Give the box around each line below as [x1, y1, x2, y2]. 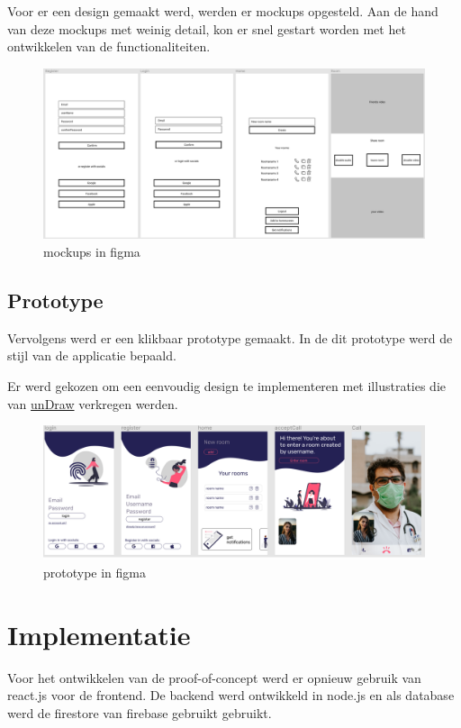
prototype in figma [43, 562, 147, 581]
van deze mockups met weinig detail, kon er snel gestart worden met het [7, 19, 406, 38]
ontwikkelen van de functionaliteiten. [7, 37, 211, 56]
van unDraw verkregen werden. [7, 394, 178, 413]
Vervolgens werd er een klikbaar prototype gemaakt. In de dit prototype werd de [7, 328, 453, 347]
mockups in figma [43, 242, 140, 261]
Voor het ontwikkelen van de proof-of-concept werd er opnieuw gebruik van [7, 668, 421, 687]
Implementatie [7, 615, 191, 652]
